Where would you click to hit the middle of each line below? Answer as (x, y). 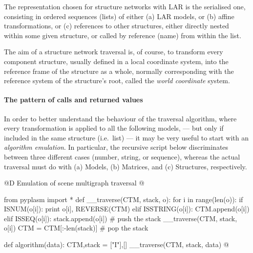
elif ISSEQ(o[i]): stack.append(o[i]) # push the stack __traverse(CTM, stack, (121, 218)
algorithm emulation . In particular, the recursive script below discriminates (116, 147)
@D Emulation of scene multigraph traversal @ (74, 183)
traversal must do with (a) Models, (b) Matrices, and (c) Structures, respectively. (126, 166)
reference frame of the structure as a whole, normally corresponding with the (119, 71)
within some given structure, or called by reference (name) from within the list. (123, 35)
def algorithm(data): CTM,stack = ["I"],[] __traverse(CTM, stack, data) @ (116, 244)
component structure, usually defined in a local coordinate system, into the (116, 61)
